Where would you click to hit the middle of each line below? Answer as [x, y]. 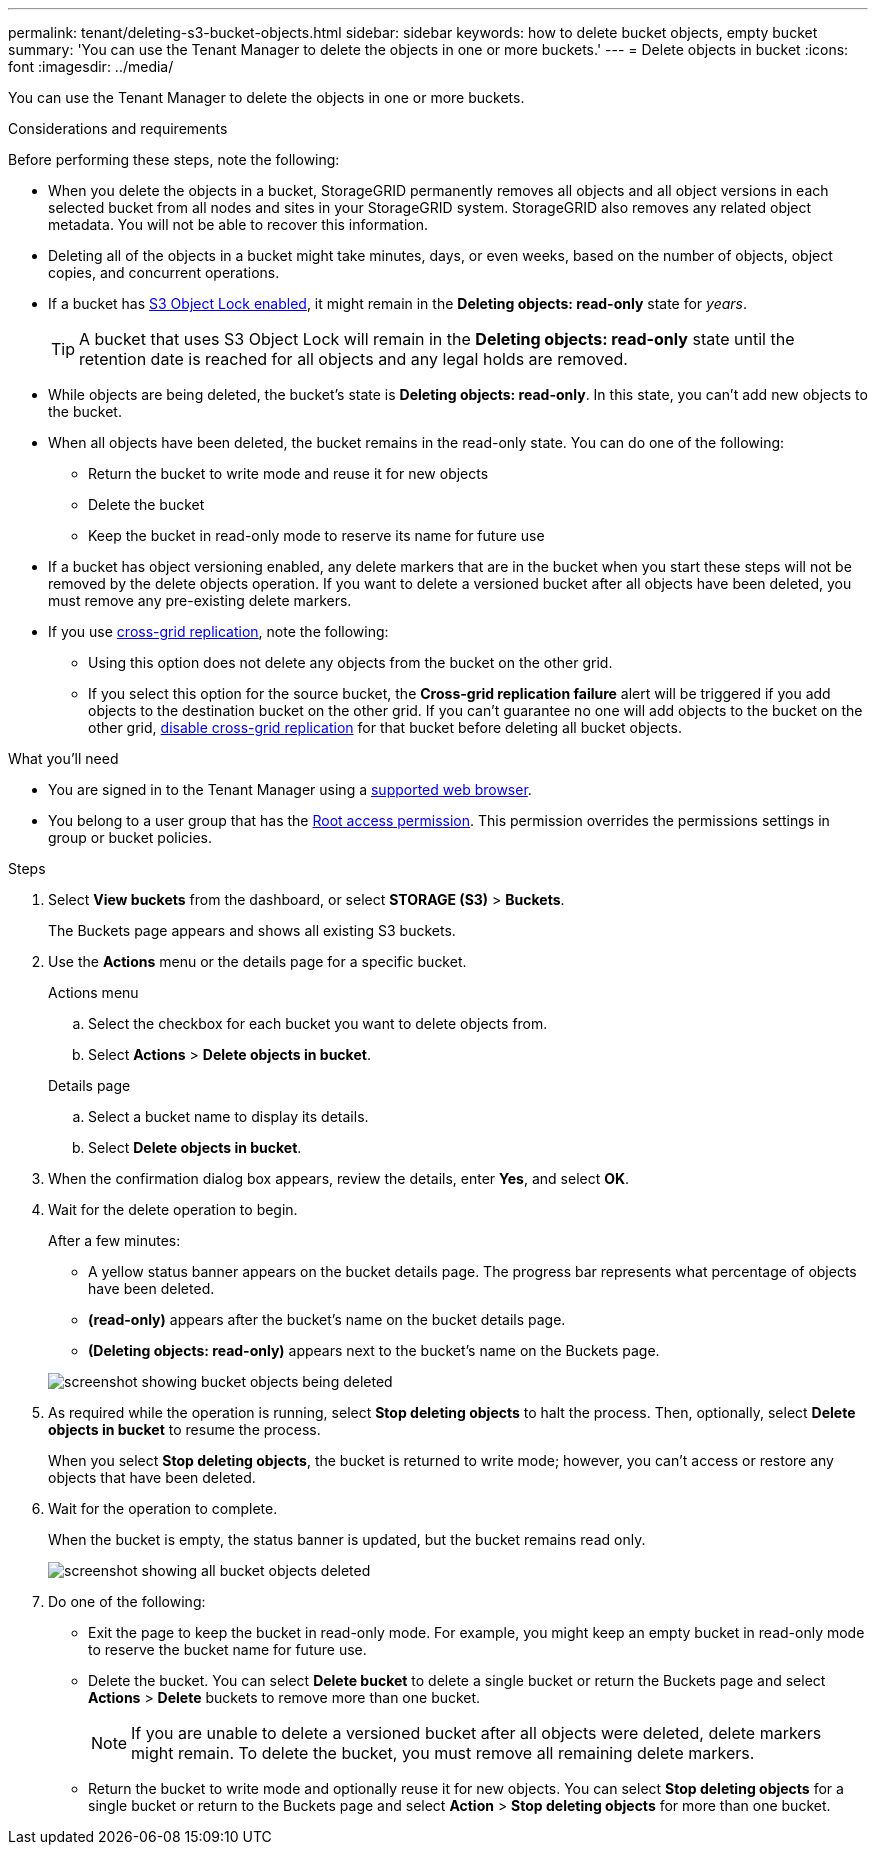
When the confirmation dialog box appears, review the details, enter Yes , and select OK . [339, 1178]
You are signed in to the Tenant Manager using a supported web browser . [290, 789]
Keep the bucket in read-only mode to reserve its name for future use [316, 535]
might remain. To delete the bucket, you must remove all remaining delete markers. [443, 1753]
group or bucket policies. [130, 837]
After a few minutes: [114, 1240]
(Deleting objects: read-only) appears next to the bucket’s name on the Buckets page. [374, 1350]
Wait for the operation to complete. [163, 1508]
